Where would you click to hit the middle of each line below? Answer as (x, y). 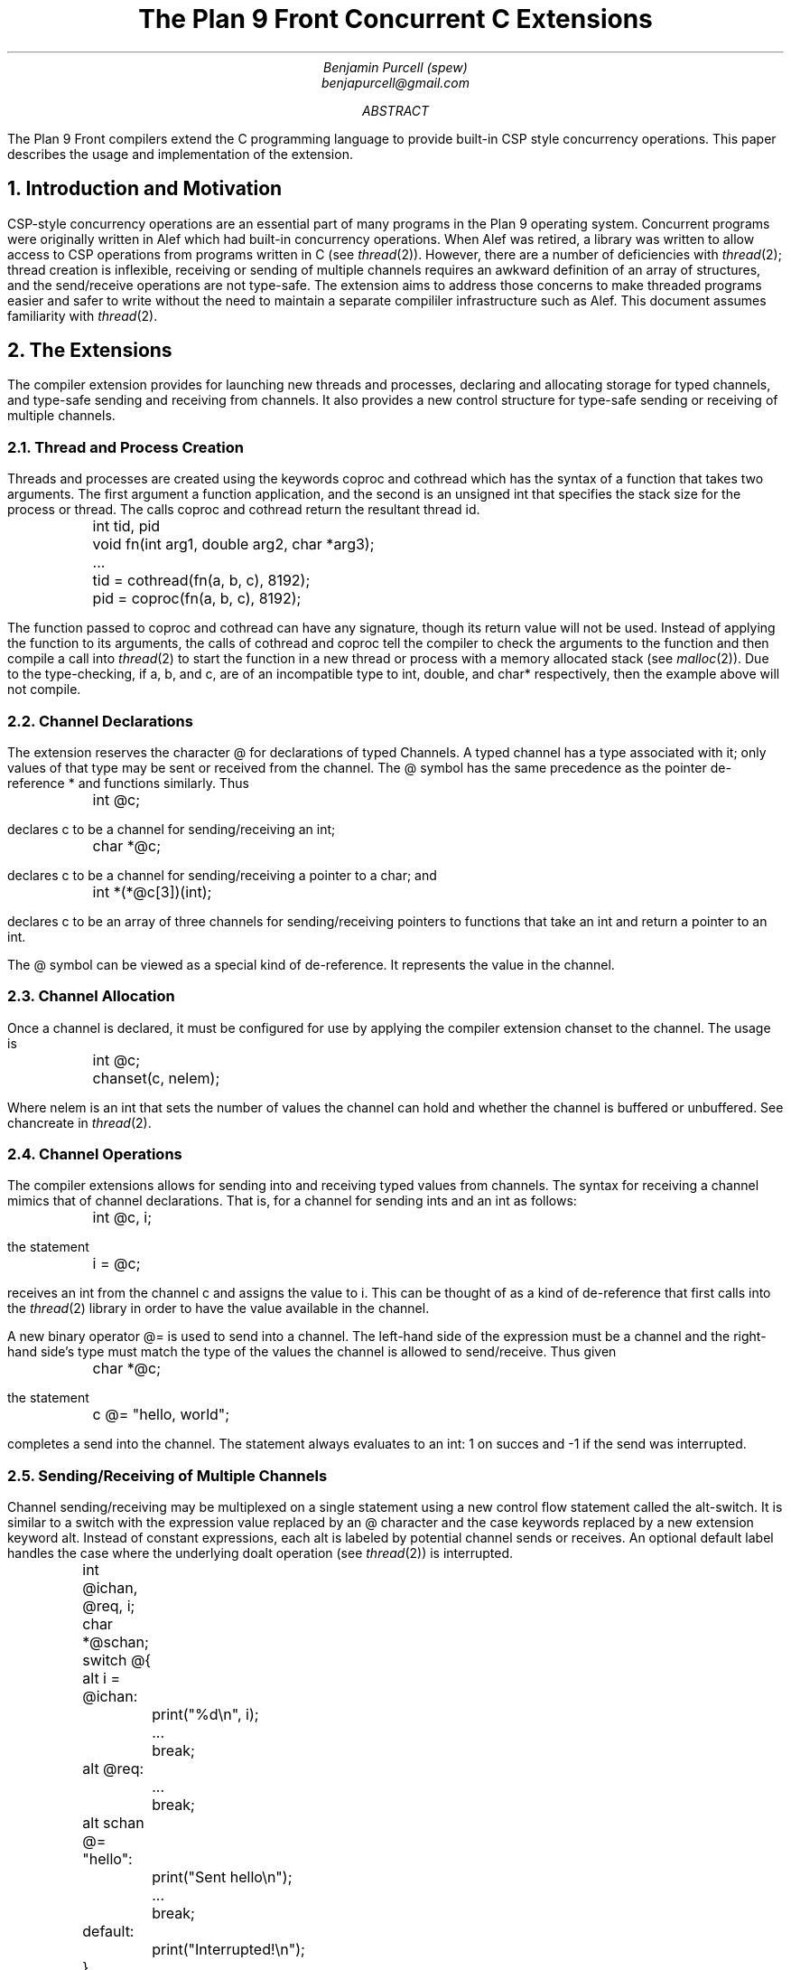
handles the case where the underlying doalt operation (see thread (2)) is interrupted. (261, 1553)
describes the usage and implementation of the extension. (180, 154)
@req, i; (109, 1606)
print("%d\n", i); (205, 1715)
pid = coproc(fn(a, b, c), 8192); (197, 599)
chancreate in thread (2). (79, 1122)
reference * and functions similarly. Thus (128, 783)
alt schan (113, 1823)
